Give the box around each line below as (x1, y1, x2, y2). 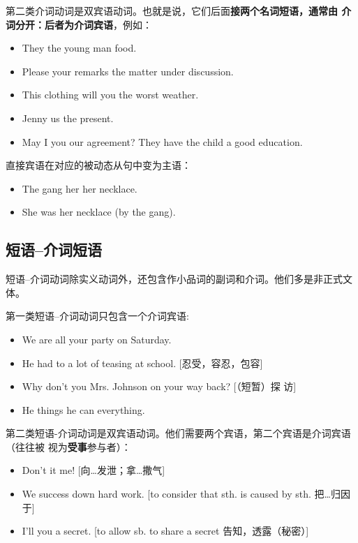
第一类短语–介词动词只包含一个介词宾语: (6, 308, 189, 323)
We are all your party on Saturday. (22, 332, 172, 346)
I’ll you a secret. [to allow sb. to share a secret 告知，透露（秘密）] (22, 523, 309, 538)
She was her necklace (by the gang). (22, 204, 176, 219)
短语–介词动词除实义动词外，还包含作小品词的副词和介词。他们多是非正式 (6, 271, 343, 286)
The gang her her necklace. (22, 181, 137, 195)
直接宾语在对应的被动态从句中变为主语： (6, 158, 191, 172)
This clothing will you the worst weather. (22, 87, 199, 102)
